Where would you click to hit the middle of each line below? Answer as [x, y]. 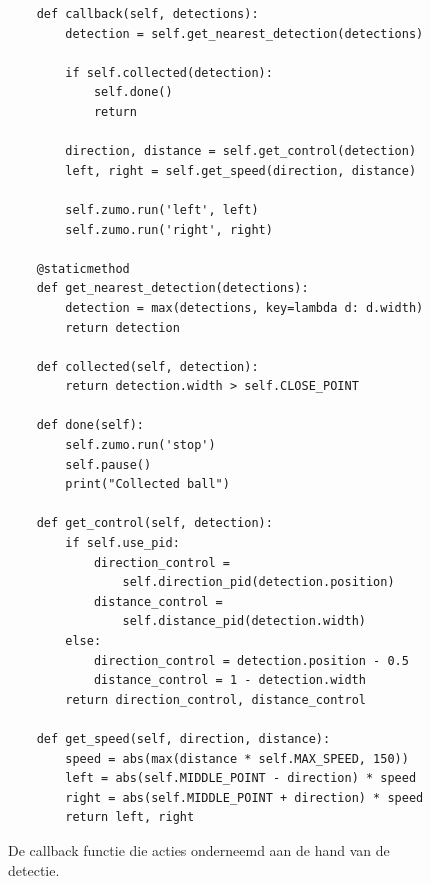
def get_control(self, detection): [154, 523]
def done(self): [90, 425]
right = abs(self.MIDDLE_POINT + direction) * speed [244, 797]
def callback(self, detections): [147, 14]
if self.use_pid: [122, 543]
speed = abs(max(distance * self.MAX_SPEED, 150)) [237, 758]
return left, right [130, 817]
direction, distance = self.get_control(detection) [241, 151]
